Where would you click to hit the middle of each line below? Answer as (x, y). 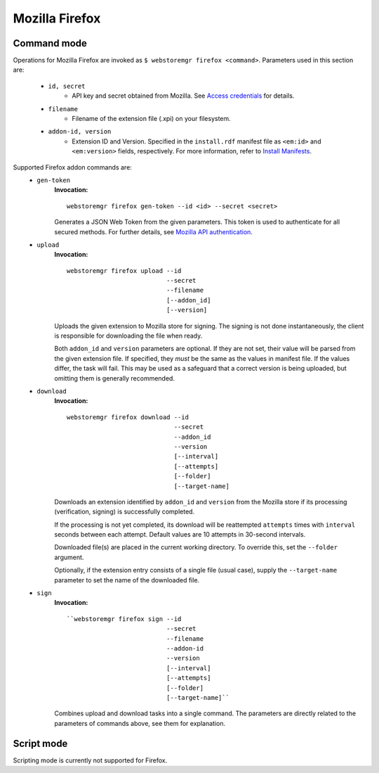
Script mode (40, 743)
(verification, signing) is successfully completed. (125, 512)
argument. (69, 557)
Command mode (50, 43)
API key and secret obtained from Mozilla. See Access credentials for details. (183, 96)
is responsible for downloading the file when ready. (128, 336)
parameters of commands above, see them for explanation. (140, 723)
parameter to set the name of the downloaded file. (127, 580)
